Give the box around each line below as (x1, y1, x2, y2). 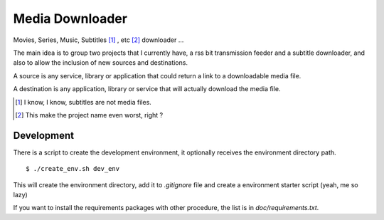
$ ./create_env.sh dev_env (26, 164, 120, 173)
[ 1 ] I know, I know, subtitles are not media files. (15, 98, 152, 106)
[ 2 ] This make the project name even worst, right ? (15, 110, 164, 119)
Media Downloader (13, 11, 128, 26)
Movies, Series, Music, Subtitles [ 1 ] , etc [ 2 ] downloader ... (13, 36, 184, 44)
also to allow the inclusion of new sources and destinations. (13, 58, 188, 67)
